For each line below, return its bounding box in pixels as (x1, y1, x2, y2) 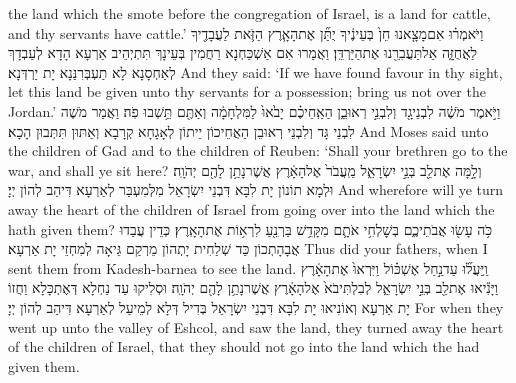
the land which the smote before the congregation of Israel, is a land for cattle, (8, 3, 491, 23)
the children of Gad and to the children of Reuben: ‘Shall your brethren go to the (8, 140, 508, 161)
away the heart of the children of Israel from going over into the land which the (8, 198, 495, 219)
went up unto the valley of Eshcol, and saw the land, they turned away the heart (8, 316, 504, 337)
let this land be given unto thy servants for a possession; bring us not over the (8, 81, 486, 102)
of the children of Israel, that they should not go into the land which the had (8, 336, 480, 357)
